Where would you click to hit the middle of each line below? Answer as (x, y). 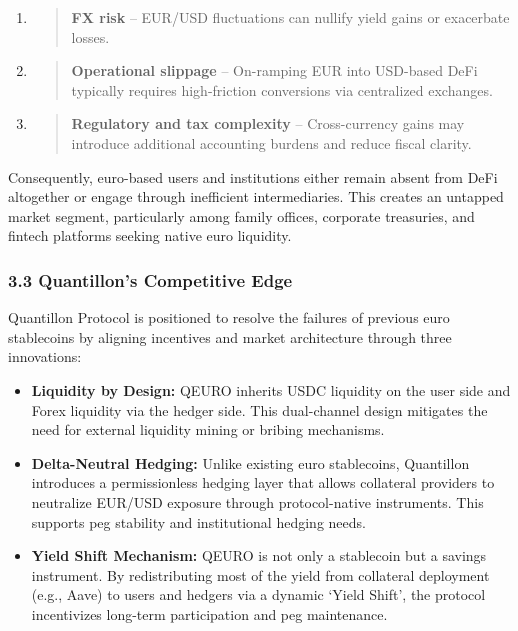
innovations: (45, 356)
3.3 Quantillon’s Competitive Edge (150, 279)
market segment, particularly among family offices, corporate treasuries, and (241, 215)
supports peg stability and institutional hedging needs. (198, 521)
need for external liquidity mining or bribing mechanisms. (208, 429)
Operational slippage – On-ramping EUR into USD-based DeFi (274, 70)
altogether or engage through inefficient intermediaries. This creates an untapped (256, 196)
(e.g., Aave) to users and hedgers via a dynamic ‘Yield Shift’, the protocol (258, 594)
